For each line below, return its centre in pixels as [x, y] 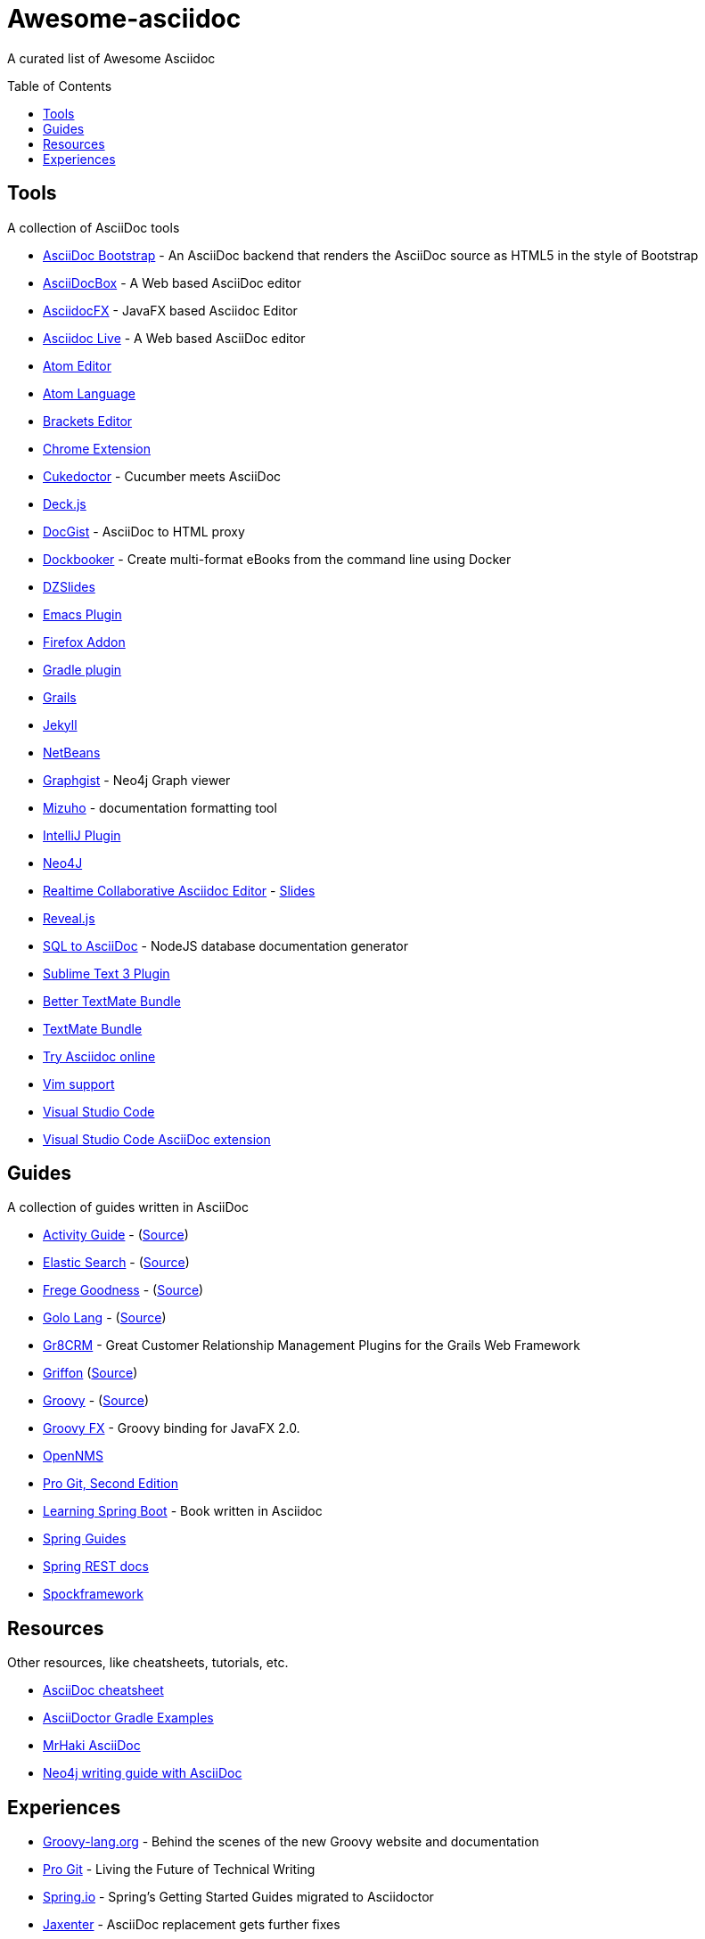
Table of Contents [60, 86]
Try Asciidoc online [99, 1056]
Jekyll [60, 724]
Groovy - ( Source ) [96, 1401]
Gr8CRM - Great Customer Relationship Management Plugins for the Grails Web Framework [312, 1346]
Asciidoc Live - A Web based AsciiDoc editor [174, 338]
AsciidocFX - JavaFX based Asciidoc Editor [170, 310]
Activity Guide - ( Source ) [116, 1235]
